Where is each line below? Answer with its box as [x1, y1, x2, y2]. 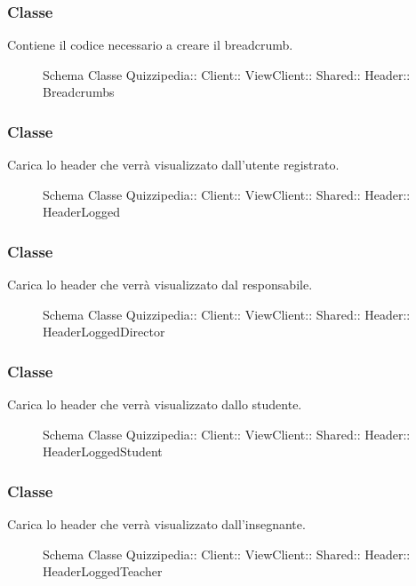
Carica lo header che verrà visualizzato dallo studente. [7, 395, 302, 414]
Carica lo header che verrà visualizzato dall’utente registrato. [7, 155, 340, 174]
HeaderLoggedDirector [43, 322, 165, 341]
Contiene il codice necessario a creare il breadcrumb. [7, 36, 293, 54]
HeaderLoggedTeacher [43, 562, 163, 581]
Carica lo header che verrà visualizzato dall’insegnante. [7, 515, 306, 534]
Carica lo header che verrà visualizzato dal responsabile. [7, 275, 313, 294]
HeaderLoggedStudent [43, 442, 163, 461]
